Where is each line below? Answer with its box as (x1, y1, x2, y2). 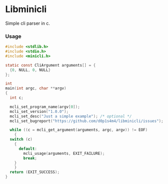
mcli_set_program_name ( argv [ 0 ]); (10, 104, 80, 109)
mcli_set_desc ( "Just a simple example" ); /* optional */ (10, 113, 132, 119)
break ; (23, 155, 37, 161)
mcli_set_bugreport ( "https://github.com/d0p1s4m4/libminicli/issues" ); (10, 118, 164, 124)
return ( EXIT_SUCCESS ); (10, 170, 60, 175)
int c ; (10, 95, 24, 100)
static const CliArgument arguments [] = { (5, 63, 96, 68)
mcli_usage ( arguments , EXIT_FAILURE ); (23, 151, 105, 156)
